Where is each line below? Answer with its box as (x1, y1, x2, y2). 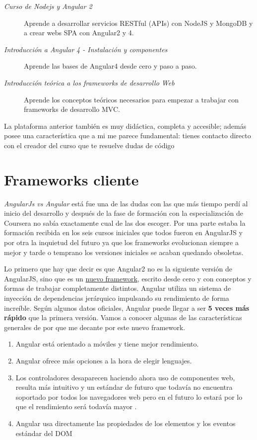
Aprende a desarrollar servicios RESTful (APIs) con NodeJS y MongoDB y (24, 17, 253, 28)
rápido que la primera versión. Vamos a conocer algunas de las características (4, 312, 242, 323)
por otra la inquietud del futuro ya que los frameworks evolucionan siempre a (4, 237, 239, 248)
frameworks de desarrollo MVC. (24, 104, 120, 114)
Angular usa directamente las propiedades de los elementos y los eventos (15, 418, 236, 428)
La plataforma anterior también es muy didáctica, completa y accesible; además (4, 120, 247, 131)
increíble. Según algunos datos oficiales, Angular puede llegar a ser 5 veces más (4, 302, 250, 313)
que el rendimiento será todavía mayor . (15, 401, 137, 412)
